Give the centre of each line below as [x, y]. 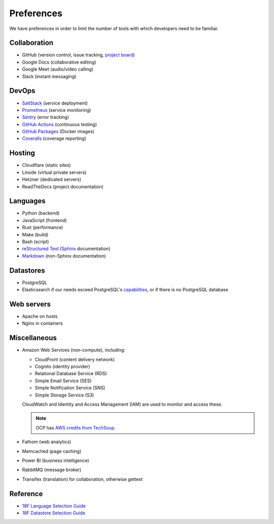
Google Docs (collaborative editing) [59, 62]
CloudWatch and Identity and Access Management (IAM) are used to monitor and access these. [122, 405]
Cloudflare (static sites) [46, 165]
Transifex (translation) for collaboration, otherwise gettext [82, 479]
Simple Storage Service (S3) [64, 395]
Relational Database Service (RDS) [71, 374]
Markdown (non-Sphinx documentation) [64, 256]
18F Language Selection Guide [54, 506]
